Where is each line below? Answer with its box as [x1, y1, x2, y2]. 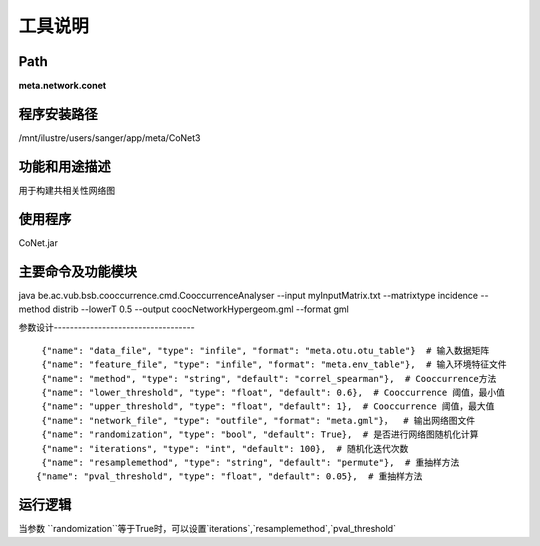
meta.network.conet [18, 80, 107, 92]
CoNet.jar [18, 236, 59, 249]
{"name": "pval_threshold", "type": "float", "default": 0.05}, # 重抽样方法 [36, 471, 423, 482]
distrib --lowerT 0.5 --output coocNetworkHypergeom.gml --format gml [52, 303, 349, 315]
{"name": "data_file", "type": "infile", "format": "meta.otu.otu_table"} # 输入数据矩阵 [41, 345, 490, 356]
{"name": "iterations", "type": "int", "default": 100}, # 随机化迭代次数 [41, 443, 409, 454]
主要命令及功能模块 [18, 263, 137, 280]
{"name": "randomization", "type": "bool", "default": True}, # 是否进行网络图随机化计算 [41, 429, 479, 440]
